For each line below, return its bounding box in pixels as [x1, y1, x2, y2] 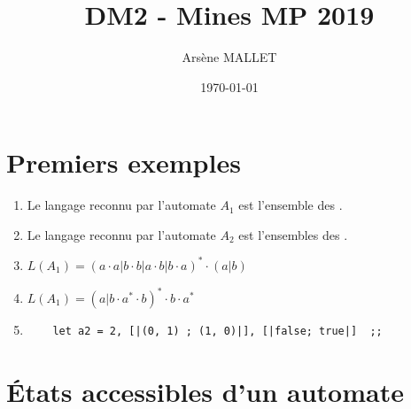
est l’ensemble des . [238, 196, 343, 214]
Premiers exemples [6, 144, 241, 181]
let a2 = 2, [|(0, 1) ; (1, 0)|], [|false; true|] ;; [52, 325, 383, 338]
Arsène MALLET [182, 48, 277, 66]
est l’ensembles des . [238, 225, 348, 243]
